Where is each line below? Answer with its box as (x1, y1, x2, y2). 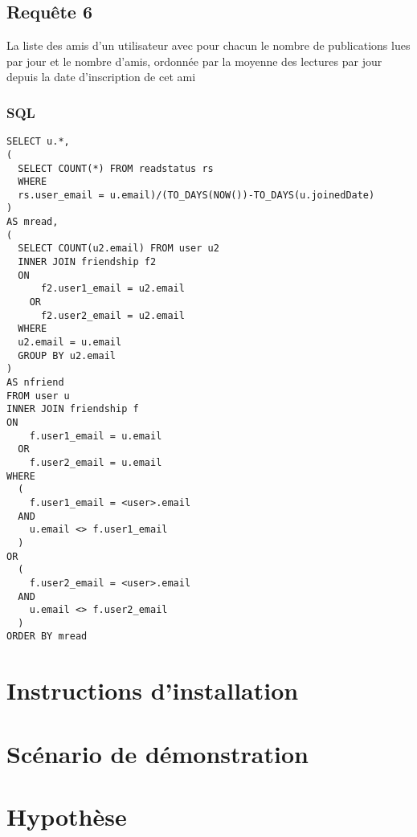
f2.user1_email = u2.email (40, 283, 185, 295)
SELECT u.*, (6, 136, 70, 148)
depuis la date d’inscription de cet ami (6, 68, 196, 85)
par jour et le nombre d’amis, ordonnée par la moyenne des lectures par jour (6, 52, 382, 69)
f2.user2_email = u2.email (40, 309, 185, 321)
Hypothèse (6, 800, 127, 833)
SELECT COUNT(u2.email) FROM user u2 (18, 243, 219, 255)
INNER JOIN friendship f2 (18, 256, 157, 268)
